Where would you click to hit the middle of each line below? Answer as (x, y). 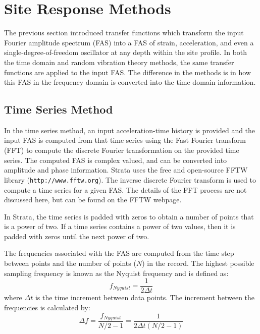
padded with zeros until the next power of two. (77, 236)
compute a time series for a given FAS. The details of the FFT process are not (125, 189)
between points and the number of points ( (70, 263)
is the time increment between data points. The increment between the (145, 297)
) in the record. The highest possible (198, 263)
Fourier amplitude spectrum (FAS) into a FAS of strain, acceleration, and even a (129, 42)
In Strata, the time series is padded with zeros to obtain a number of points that (129, 216)
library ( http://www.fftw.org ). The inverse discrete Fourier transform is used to (130, 179)
